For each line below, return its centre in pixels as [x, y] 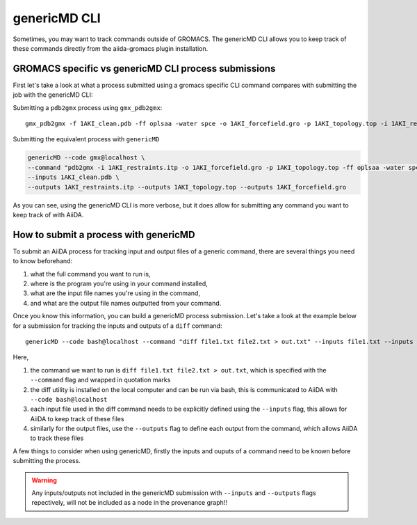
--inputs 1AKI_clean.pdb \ [73, 177]
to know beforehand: [43, 261]
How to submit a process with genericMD [104, 234]
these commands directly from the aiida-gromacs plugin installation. [111, 48]
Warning [44, 480]
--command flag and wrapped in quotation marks [100, 380]
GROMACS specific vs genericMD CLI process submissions [144, 69]
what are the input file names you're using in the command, [115, 293]
